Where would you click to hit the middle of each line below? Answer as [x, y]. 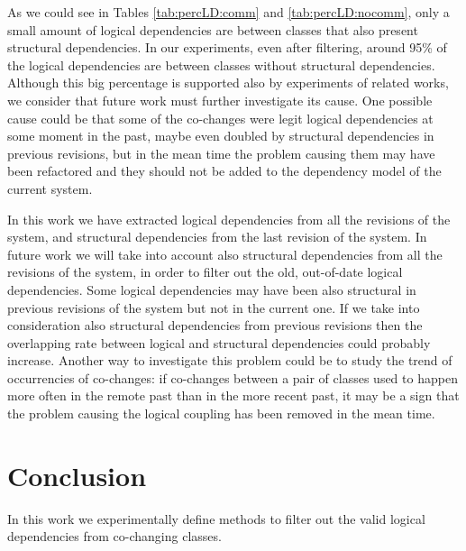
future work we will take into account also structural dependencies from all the [225, 254]
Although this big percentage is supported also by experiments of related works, [228, 83]
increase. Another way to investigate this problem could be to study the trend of [230, 360]
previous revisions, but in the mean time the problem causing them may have [221, 153]
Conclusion [77, 475]
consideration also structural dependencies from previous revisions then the [215, 325]
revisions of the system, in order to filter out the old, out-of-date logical [205, 272]
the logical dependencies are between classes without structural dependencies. [221, 64]
